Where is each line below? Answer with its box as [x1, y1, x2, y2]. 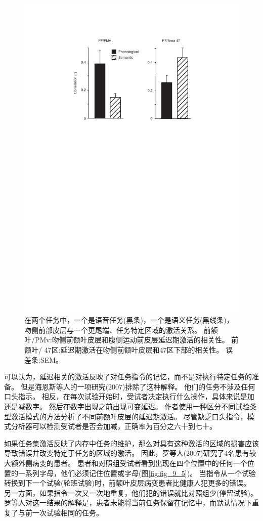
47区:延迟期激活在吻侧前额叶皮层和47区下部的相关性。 [44, 344, 224, 355]
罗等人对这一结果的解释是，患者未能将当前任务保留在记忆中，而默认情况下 [4, 497, 252, 508]
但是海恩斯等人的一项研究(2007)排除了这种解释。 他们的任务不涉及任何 [20, 381, 255, 392]
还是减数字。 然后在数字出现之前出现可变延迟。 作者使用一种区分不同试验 [4, 401, 250, 411]
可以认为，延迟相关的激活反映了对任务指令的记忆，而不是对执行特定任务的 [4, 371, 252, 382]
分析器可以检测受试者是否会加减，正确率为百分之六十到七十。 [11, 421, 216, 431]
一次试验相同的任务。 [32, 507, 103, 517]
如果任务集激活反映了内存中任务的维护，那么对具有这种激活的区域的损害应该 [4, 438, 259, 448]
